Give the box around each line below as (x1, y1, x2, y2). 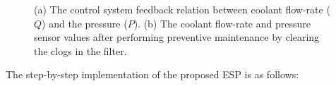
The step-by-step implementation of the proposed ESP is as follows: (6, 67, 299, 82)
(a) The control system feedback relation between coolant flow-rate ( (34, 2, 330, 16)
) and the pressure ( (42, 16, 128, 30)
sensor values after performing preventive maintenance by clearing (34, 30, 320, 44)
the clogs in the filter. (34, 43, 127, 58)
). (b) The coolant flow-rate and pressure (133, 16, 311, 30)
